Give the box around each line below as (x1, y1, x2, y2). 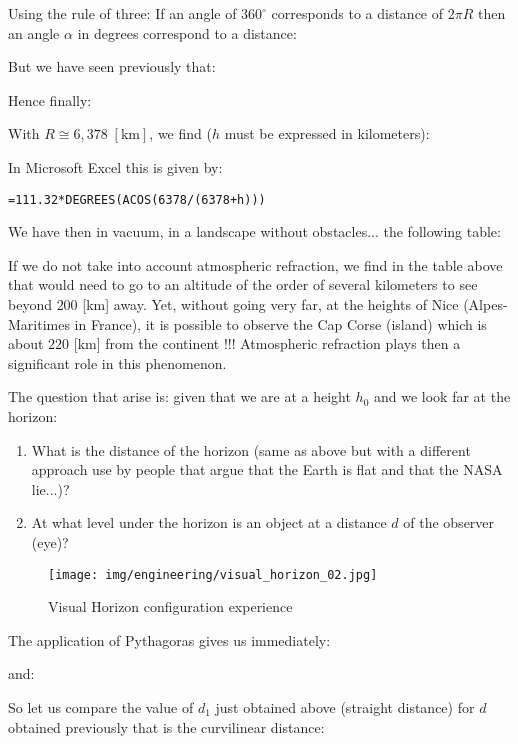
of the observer (403, 512, 495, 533)
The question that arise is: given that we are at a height (8, 386, 351, 407)
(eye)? (31, 531, 69, 552)
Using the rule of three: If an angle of (8, 3, 237, 23)
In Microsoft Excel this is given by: (8, 156, 223, 177)
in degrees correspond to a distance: (77, 22, 297, 43)
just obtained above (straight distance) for (215, 696, 475, 717)
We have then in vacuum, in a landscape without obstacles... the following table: (8, 221, 501, 242)
